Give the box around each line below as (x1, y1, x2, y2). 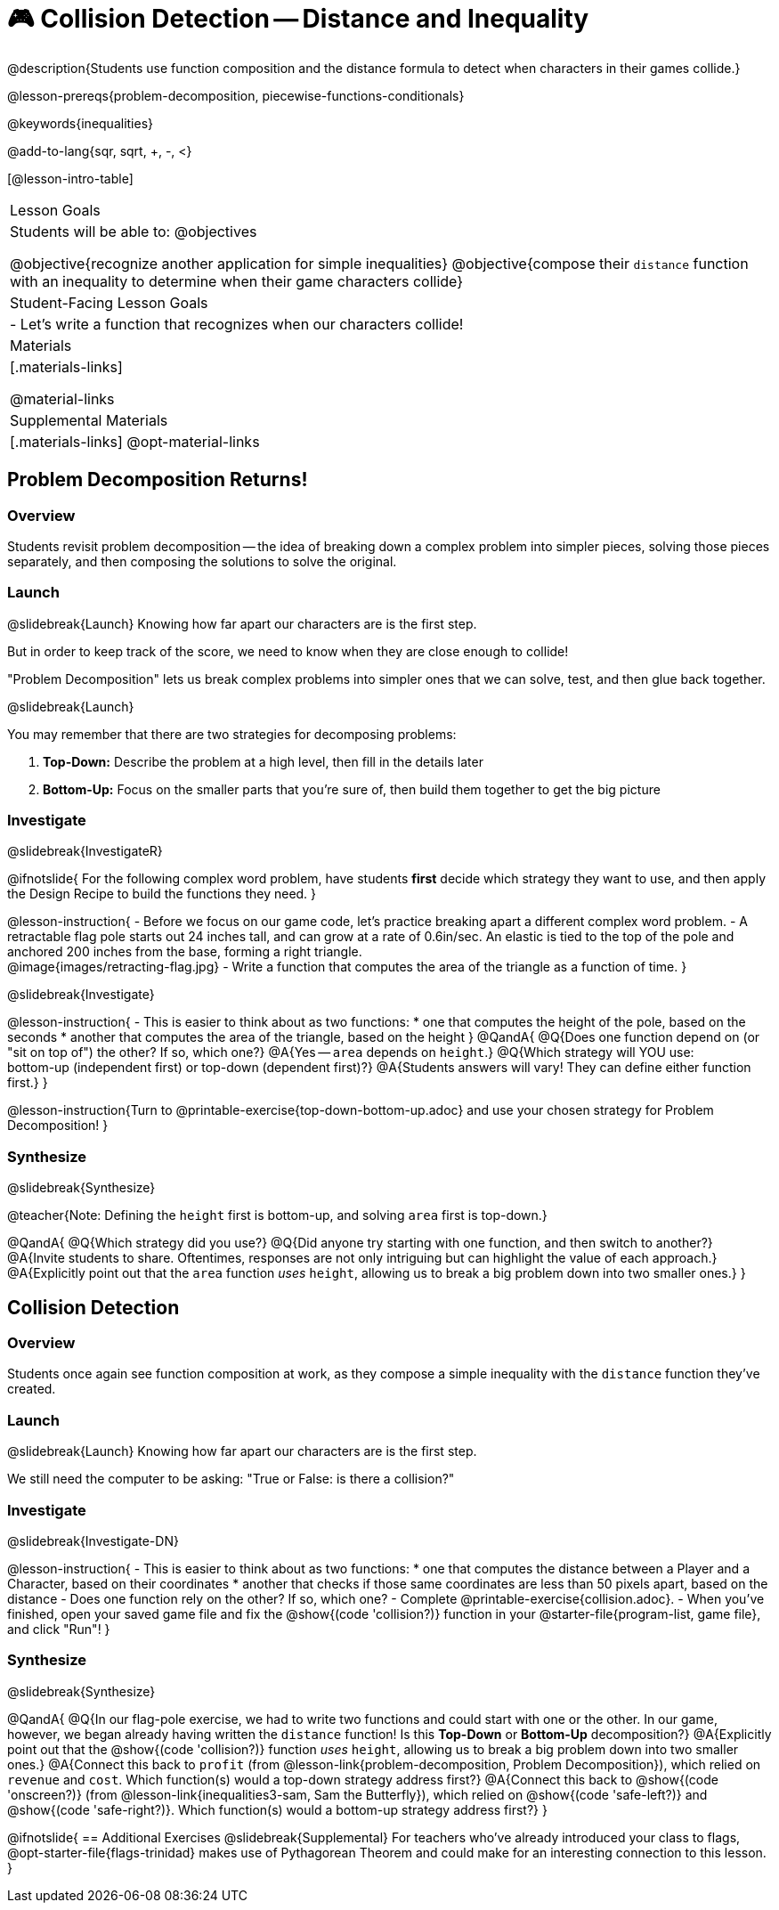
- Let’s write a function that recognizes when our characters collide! (10, 314, 464, 333)
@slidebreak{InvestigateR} (7, 843, 163, 859)
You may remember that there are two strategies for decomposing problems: (7, 726, 457, 742)
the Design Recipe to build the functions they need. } (7, 886, 317, 902)
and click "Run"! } (7, 1621, 110, 1637)
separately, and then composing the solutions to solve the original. (7, 553, 397, 569)
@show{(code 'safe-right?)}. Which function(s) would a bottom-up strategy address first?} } (7, 1801, 548, 1817)
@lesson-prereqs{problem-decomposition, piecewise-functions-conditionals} (7, 87, 465, 103)
